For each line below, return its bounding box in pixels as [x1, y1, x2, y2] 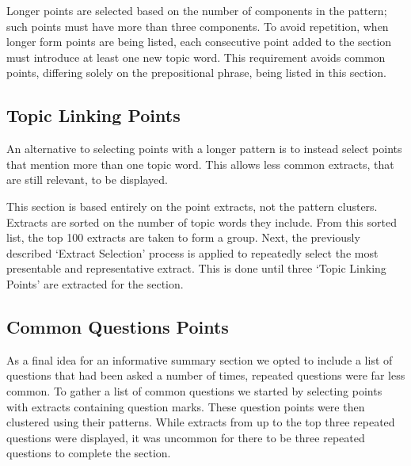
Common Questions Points [6, 314, 229, 338]
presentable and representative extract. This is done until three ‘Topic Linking [6, 260, 386, 277]
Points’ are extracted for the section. [6, 275, 184, 292]
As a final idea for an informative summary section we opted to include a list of [6, 351, 393, 368]
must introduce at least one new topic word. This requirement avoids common [6, 48, 386, 65]
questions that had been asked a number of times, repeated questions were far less [6, 367, 405, 384]
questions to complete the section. [6, 445, 171, 461]
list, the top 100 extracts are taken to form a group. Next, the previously [6, 229, 360, 246]
